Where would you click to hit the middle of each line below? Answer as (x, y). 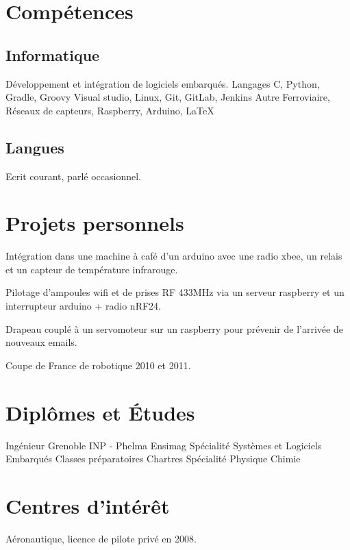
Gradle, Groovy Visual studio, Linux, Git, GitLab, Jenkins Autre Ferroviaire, (168, 97)
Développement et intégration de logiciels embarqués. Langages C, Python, (163, 83)
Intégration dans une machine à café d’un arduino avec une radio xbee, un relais (174, 256)
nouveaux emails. (41, 342)
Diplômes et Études (100, 412)
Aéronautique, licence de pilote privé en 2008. (101, 538)
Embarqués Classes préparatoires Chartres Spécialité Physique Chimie (153, 459)
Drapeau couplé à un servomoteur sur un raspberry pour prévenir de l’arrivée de (174, 328)
